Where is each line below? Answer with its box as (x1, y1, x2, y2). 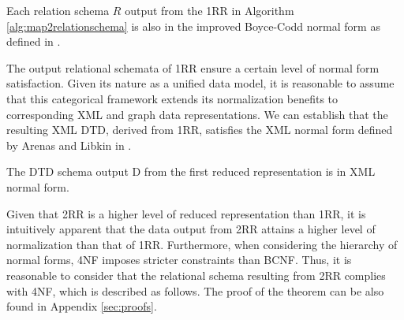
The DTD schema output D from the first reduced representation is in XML (6, 163, 376, 180)
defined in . (6, 33, 61, 50)
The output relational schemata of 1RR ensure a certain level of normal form (6, 59, 380, 76)
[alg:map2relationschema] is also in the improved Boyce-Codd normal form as (6, 17, 380, 34)
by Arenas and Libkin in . (6, 136, 132, 153)
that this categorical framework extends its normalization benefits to (6, 90, 339, 106)
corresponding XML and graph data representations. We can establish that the (6, 106, 388, 122)
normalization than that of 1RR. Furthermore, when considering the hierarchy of (6, 236, 398, 252)
